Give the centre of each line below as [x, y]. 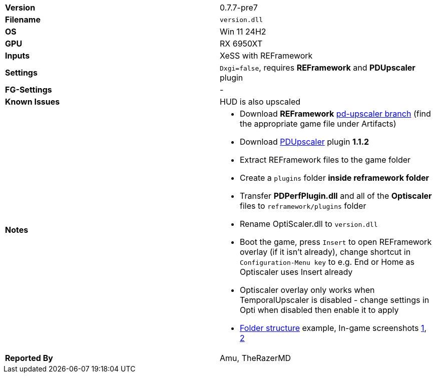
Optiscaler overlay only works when [307, 290]
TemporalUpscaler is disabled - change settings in [335, 300]
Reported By [29, 358]
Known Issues [33, 102]
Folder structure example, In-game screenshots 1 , [333, 328]
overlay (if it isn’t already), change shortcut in [325, 252]
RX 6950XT [241, 44]
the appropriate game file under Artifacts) [318, 124]
